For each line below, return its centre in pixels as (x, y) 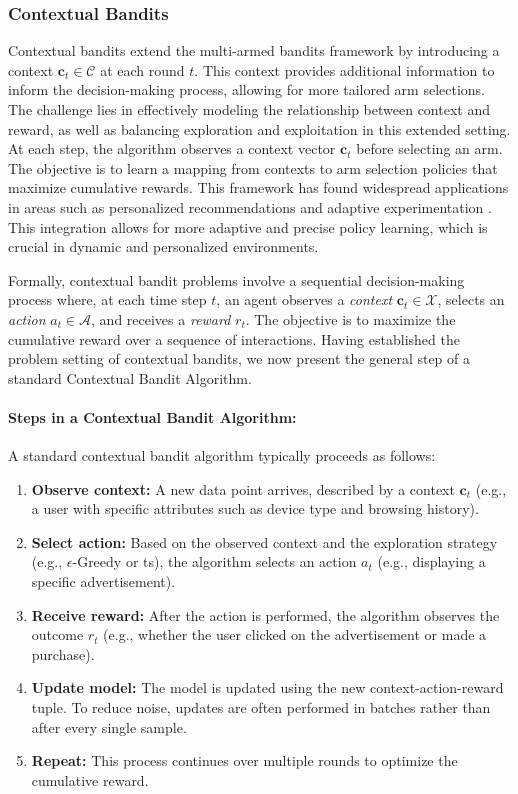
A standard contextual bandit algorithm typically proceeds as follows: (222, 455)
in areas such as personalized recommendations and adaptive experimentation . (250, 206)
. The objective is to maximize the (350, 318)
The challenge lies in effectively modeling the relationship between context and (249, 109)
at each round (142, 69)
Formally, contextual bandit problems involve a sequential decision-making (236, 279)
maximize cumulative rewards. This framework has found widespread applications (258, 187)
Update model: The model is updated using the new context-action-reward (267, 687)
